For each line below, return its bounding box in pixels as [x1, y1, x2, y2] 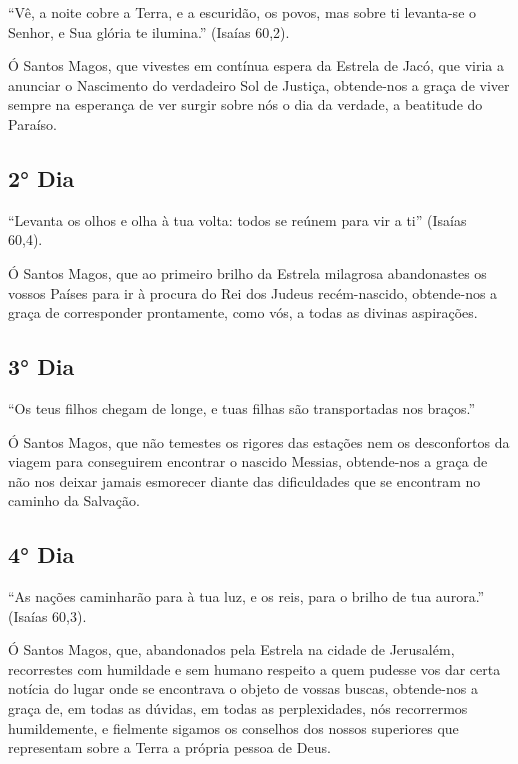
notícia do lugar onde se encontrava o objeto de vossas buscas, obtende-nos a [8, 678, 478, 699]
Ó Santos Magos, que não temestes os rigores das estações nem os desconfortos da [8, 431, 510, 452]
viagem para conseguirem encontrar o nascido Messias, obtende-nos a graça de [8, 451, 488, 472]
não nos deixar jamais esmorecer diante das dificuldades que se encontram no [8, 470, 481, 491]
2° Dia [8, 162, 75, 193]
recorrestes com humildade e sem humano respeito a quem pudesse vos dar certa [8, 658, 501, 679]
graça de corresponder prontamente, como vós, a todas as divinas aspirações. [8, 302, 478, 323]
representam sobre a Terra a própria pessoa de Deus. [8, 737, 331, 758]
